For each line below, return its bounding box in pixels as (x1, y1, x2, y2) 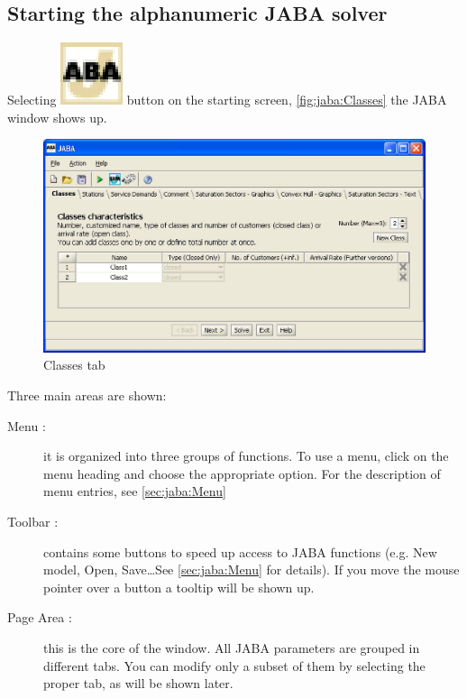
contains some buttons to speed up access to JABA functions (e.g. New (43, 542, 437, 561)
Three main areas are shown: (7, 386, 167, 404)
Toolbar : (7, 511, 59, 530)
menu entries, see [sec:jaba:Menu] (43, 482, 226, 501)
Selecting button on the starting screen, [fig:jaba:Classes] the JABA (7, 90, 447, 109)
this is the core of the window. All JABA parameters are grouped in (43, 638, 420, 657)
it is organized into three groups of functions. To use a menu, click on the (43, 446, 449, 465)
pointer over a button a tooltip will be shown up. (43, 577, 315, 596)
